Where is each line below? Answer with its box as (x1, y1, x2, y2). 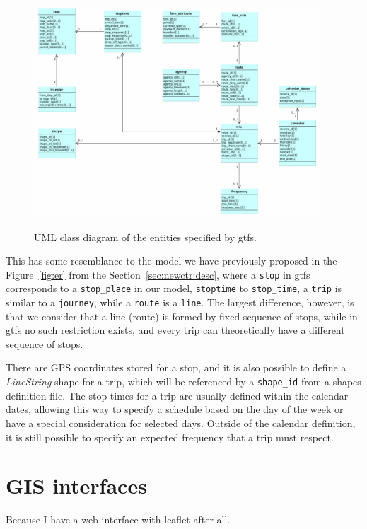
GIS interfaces (6, 471, 147, 500)
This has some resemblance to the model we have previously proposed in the (6, 253, 337, 268)
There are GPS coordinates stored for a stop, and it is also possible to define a (6, 360, 346, 375)
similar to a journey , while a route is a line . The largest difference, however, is (6, 295, 354, 310)
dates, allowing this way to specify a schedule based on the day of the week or (6, 402, 344, 417)
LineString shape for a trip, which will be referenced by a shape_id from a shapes (6, 374, 361, 389)
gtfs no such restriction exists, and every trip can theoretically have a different (6, 322, 345, 337)
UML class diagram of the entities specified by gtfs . (34, 229, 257, 244)
